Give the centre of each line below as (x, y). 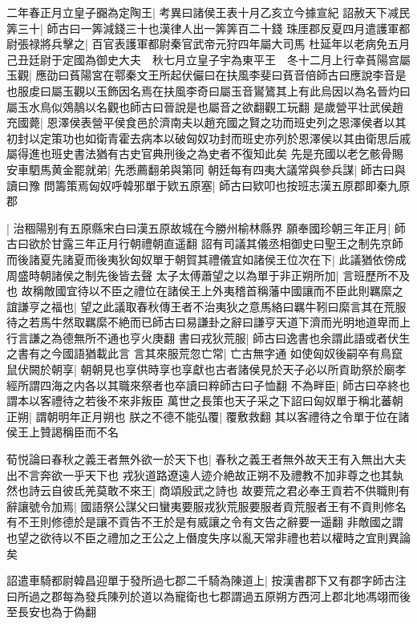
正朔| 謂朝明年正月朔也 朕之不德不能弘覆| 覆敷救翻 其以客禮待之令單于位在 (202, 416)
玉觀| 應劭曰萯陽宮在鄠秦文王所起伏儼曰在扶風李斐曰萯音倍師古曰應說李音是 (206, 75)
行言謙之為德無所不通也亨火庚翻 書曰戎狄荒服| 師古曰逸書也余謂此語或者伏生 (208, 337)
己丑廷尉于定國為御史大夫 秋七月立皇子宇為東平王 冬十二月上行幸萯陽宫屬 (208, 59)
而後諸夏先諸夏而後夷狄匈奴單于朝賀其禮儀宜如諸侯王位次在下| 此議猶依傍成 (206, 259)
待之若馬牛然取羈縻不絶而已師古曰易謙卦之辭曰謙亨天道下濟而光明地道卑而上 (208, 322)
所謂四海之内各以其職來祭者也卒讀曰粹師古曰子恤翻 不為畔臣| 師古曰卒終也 (214, 385)
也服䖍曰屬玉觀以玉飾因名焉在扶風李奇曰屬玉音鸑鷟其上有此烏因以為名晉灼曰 (208, 90)
